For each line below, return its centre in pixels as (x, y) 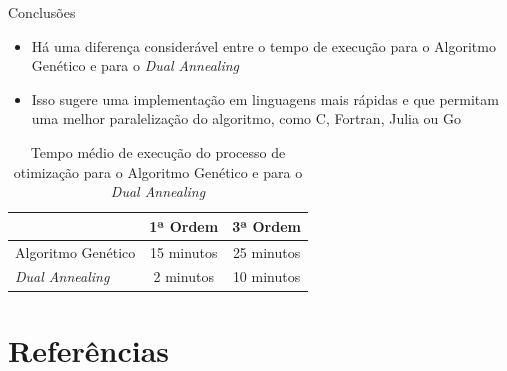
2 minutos (183, 276)
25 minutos (266, 251)
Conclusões (42, 12)
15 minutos (184, 251)
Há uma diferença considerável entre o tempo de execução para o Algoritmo (263, 45)
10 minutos (266, 276)
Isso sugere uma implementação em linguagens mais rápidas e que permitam (265, 98)
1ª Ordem (184, 225)
